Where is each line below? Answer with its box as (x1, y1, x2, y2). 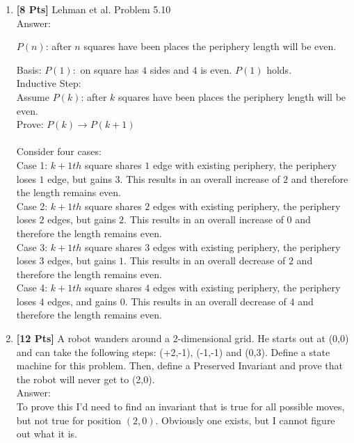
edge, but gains (47, 171, 112, 186)
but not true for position (16, 412, 122, 427)
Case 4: (16, 280, 48, 295)
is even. (200, 62, 232, 76)
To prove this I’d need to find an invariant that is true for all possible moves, (16, 399, 345, 414)
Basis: (16, 62, 42, 76)
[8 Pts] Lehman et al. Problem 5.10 (16, 2, 171, 16)
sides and (150, 62, 189, 76)
